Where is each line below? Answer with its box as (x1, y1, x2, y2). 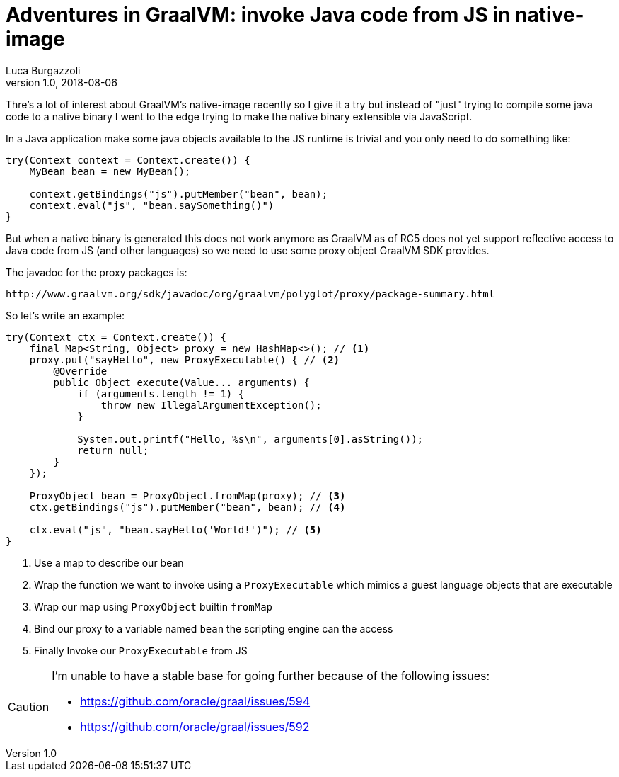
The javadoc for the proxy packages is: (6, 266, 187, 278)
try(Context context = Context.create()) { (6, 154, 250, 166)
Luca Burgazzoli (6, 64, 81, 76)
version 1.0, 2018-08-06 (6, 76, 117, 89)
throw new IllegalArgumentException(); (100, 399, 322, 411)
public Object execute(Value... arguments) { (53, 376, 310, 388)
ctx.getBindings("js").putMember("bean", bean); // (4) (29, 501, 346, 513)
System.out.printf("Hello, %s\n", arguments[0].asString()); (77, 433, 424, 445)
